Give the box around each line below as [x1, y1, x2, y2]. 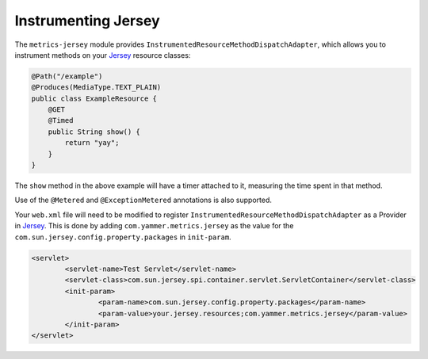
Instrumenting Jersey [14, 12, 160, 29]
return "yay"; [64, 139, 120, 147]
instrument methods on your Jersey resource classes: [14, 50, 191, 59]
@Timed [48, 116, 74, 125]
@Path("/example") [31, 71, 103, 81]
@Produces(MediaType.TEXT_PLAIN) [31, 83, 162, 92]
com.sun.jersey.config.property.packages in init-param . [14, 232, 231, 242]
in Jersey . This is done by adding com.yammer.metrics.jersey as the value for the [14, 221, 294, 231]
